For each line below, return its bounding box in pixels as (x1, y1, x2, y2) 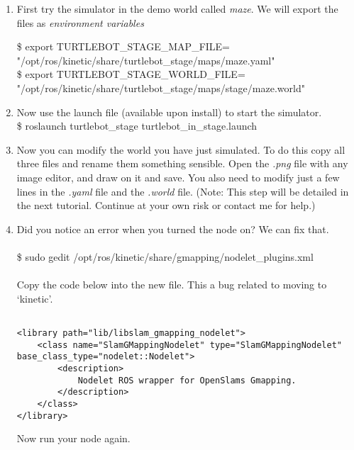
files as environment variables (16, 15, 144, 30)
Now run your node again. (16, 431, 131, 446)
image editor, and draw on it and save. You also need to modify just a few (16, 169, 340, 184)
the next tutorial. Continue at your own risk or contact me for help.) (16, 198, 316, 213)
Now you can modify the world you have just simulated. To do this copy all (16, 142, 345, 157)
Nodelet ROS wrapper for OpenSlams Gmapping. (77, 375, 297, 386)
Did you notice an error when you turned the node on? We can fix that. (16, 221, 329, 236)
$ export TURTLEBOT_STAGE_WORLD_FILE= (16, 67, 245, 81)
